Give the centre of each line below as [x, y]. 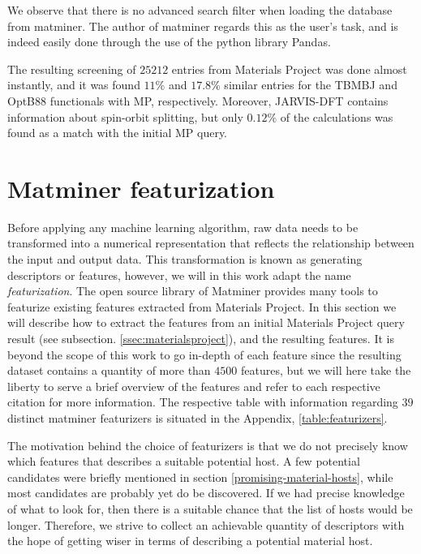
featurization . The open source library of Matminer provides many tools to [193, 291]
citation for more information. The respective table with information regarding [203, 402]
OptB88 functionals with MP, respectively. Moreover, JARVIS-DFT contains [198, 100]
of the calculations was [337, 116]
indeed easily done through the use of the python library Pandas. [169, 42]
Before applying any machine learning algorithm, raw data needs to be [183, 227]
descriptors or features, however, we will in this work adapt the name [179, 275]
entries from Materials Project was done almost [289, 69]
